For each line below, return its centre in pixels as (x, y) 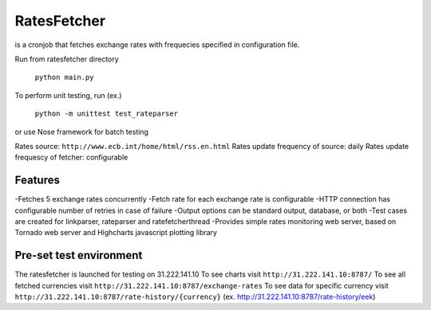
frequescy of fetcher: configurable (71, 157)
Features (37, 181)
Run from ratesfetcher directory (67, 59)
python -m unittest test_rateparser (107, 114)
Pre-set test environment (79, 255)
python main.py (65, 77)
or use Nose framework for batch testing (82, 131)
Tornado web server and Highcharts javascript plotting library (116, 233)
